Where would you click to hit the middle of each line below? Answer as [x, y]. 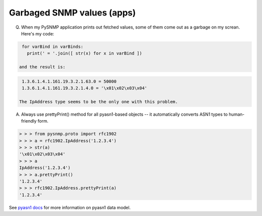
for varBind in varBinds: [53, 46]
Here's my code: [38, 33]
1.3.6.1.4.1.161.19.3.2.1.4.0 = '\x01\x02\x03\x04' [85, 88]
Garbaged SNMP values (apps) [72, 13]
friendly [29, 121]
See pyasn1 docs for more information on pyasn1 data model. [70, 207]
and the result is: [42, 67]
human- [237, 114]
